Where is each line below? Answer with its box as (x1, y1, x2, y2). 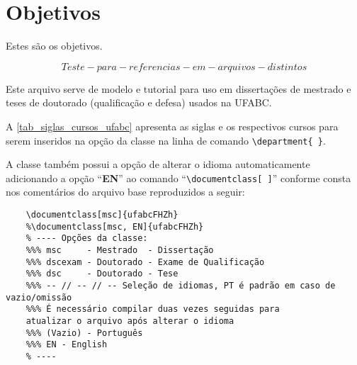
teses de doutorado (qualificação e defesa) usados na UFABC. (6, 95, 272, 110)
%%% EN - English (25, 339, 108, 350)
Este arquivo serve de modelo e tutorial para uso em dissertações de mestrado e (6, 81, 351, 96)
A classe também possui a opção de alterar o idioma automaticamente (6, 157, 310, 172)
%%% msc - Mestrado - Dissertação (25, 245, 214, 255)
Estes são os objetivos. (6, 38, 103, 53)
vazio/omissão (6, 292, 72, 303)
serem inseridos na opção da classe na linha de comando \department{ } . (6, 133, 326, 147)
